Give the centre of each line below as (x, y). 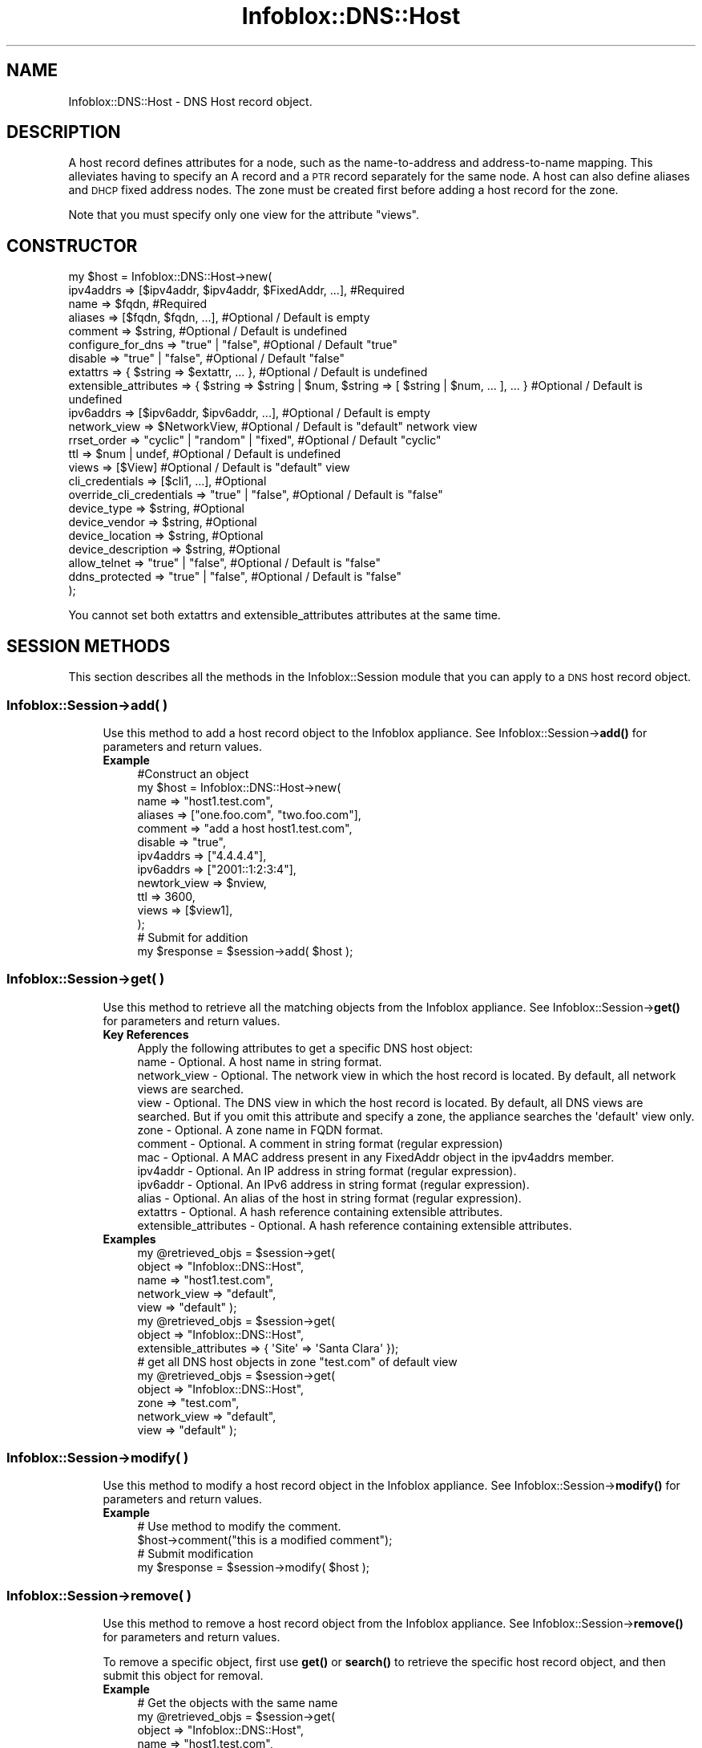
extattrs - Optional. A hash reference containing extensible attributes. (320, 1211)
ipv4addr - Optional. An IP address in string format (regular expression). (327, 1170)
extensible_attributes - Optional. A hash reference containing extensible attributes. (355, 1225)
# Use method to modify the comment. (239, 1527)
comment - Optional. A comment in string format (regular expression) (320, 1143)
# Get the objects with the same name (238, 1703)
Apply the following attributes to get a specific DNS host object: (305, 1048)
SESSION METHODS (89, 646)
